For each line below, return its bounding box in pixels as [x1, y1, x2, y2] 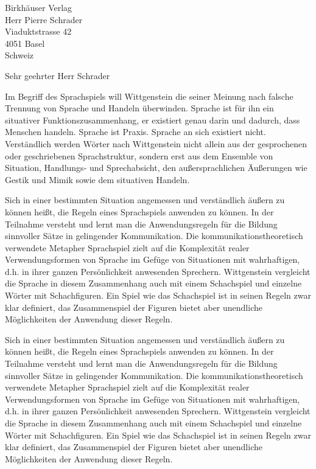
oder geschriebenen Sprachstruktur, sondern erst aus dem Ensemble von [5, 149, 273, 162]
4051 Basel [5, 36, 45, 49]
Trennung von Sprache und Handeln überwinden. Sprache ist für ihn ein [5, 102, 274, 114]
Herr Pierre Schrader [5, 13, 83, 26]
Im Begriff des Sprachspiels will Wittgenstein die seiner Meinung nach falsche [5, 89, 293, 102]
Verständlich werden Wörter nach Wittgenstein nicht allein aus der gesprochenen [5, 137, 307, 150]
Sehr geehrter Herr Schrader [5, 69, 110, 82]
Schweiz [5, 49, 34, 61]
